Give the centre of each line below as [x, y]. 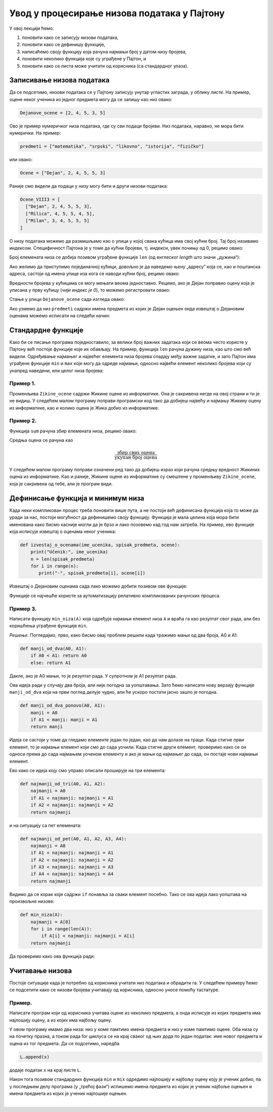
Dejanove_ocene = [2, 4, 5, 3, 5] [63, 113]
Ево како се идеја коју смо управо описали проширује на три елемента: [88, 770]
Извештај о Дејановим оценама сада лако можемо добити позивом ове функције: [98, 586]
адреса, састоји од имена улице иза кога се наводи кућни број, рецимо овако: [95, 274]
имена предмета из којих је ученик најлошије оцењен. [68, 1093]
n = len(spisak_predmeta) [63, 559]
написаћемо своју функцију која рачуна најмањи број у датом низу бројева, [104, 52]
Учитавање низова [41, 971]
